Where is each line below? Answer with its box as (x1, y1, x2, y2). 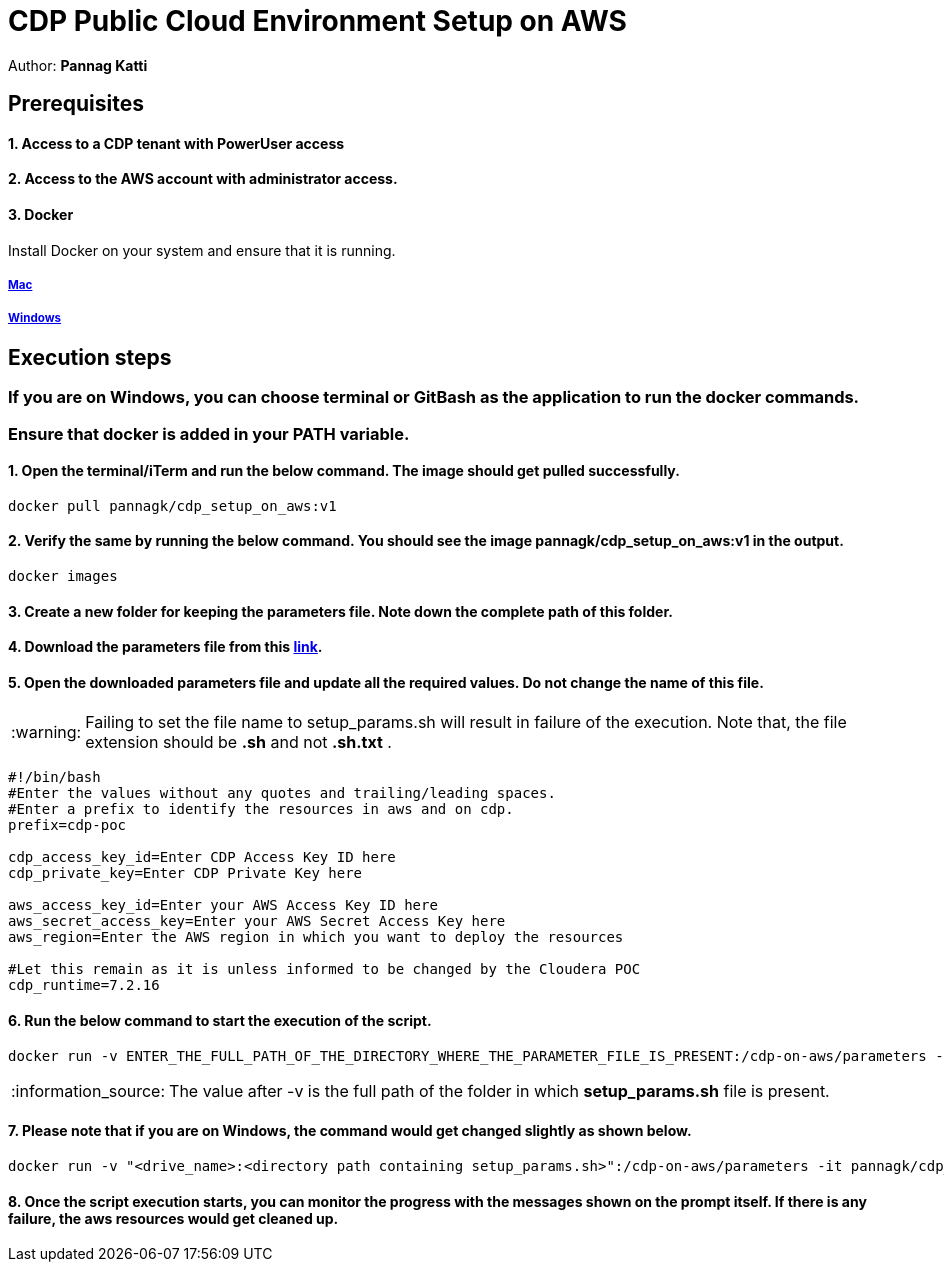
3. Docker (8, 206, 74, 223)
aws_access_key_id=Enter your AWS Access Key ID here (8, 897, 438, 914)
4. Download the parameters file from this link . (8, 638, 323, 656)
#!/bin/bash (8, 769, 101, 786)
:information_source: (11, 1080, 166, 1101)
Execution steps (8, 344, 172, 370)
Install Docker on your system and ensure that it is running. (8, 241, 396, 259)
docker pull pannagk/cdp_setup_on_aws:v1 (8, 497, 337, 514)
